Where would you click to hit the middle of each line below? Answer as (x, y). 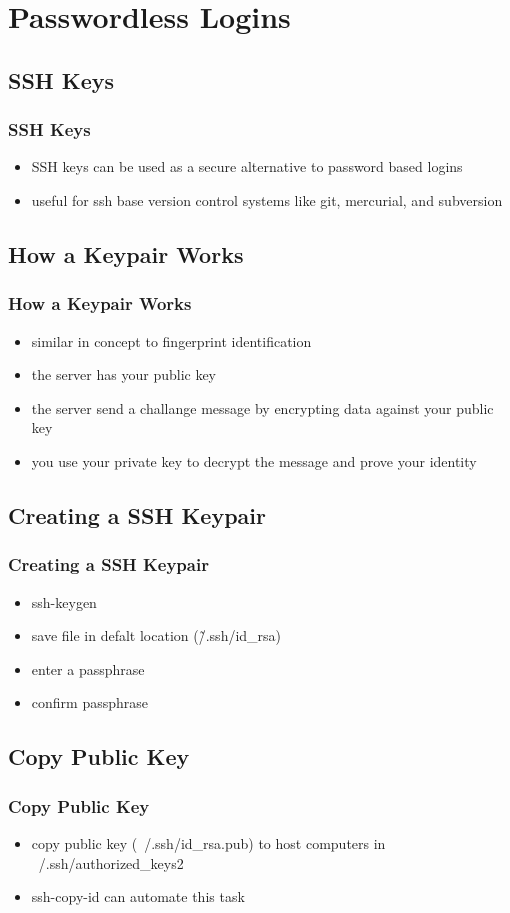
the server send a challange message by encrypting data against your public (262, 407)
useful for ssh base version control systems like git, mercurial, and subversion (267, 199)
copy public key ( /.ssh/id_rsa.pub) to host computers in (208, 842)
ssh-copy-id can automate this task (138, 896)
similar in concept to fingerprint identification (171, 340)
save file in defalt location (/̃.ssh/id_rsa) (156, 635)
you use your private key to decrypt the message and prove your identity (254, 460)
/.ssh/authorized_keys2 (111, 862)
